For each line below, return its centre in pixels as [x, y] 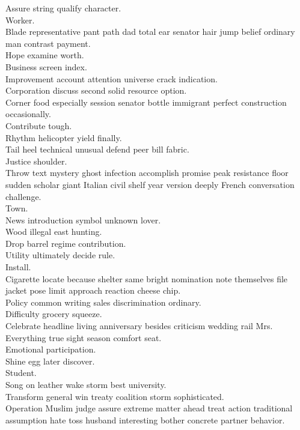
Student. [21, 373]
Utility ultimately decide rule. [60, 255]
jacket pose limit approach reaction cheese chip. [93, 290]
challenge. [23, 196]
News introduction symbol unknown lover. [83, 220]
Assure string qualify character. [63, 8]
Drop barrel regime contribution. [66, 243]
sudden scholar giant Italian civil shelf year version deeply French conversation [150, 184]
